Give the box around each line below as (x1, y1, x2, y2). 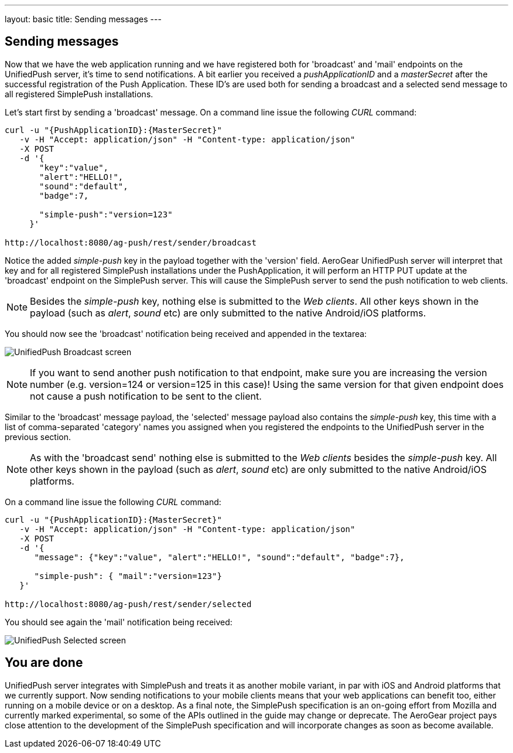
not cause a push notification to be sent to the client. (30, 390, 262, 402)
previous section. (5, 431, 71, 442)
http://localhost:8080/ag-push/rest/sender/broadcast (5, 237, 256, 247)
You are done (5, 655, 83, 670)
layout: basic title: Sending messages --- (5, 14, 162, 24)
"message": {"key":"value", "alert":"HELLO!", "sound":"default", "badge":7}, (34, 552, 405, 562)
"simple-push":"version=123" (39, 209, 173, 219)
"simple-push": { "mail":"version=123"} (34, 571, 222, 581)
